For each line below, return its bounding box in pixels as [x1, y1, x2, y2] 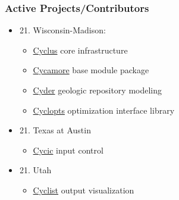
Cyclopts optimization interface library [33, 104, 175, 116]
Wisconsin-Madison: [33, 24, 106, 36]
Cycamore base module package [33, 64, 149, 76]
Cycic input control [33, 143, 103, 156]
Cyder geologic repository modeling [33, 84, 162, 96]
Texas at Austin [33, 124, 91, 136]
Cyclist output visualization [33, 183, 134, 196]
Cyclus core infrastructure [33, 43, 128, 56]
